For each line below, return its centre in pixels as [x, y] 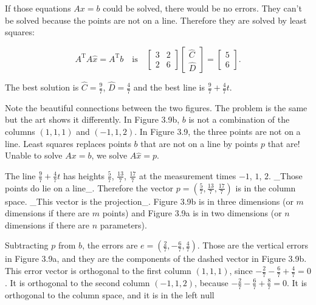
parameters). [123, 224]
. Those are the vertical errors [253, 245]
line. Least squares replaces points [68, 143]
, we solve [109, 155]
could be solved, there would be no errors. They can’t [202, 8]
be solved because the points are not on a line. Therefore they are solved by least [156, 20]
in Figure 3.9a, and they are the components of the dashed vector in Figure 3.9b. [156, 259]
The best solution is [42, 87]
